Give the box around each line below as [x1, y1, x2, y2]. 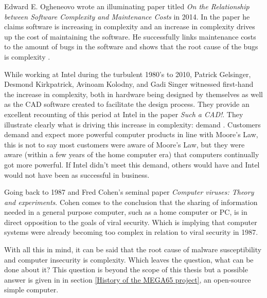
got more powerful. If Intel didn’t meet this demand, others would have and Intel [4, 159, 260, 170]
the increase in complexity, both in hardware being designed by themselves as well [4, 88, 263, 99]
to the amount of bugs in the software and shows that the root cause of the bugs [4, 41, 258, 52]
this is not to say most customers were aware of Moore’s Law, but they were [4, 139, 245, 150]
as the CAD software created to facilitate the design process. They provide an [4, 99, 250, 109]
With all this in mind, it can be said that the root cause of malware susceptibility [4, 244, 262, 255]
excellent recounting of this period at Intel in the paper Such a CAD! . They [4, 108, 243, 119]
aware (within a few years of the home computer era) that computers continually [4, 149, 259, 160]
